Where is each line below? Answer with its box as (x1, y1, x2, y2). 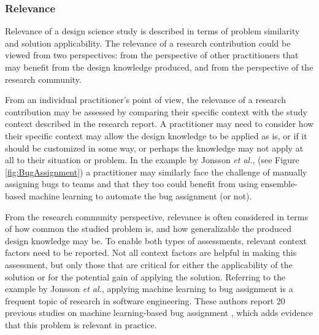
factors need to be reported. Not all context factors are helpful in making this (5, 246, 297, 259)
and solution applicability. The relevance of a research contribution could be (5, 36, 291, 49)
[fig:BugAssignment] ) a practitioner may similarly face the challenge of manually (5, 165, 307, 178)
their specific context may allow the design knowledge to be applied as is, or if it (5, 129, 307, 142)
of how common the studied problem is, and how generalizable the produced (5, 222, 291, 235)
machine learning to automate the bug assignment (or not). (28, 189, 252, 202)
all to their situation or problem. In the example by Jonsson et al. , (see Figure (5, 153, 299, 166)
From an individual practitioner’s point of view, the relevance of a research (5, 93, 286, 106)
